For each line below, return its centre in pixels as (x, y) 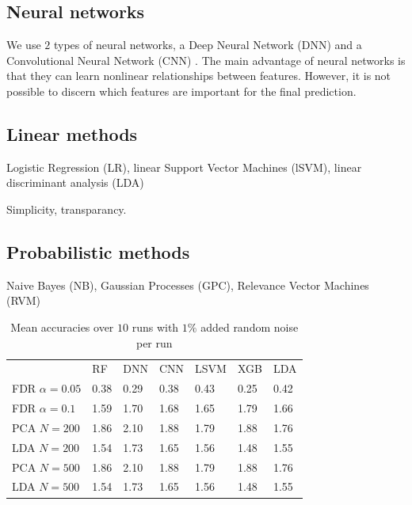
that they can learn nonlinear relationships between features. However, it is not (199, 76)
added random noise (250, 327)
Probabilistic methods (98, 251)
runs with (155, 327)
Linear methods (72, 133)
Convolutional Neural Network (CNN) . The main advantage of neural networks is (206, 60)
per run (154, 342)
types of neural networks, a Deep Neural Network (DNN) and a (208, 45)
